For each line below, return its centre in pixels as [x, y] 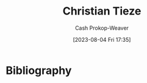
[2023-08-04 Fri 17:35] [102, 39]
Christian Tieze [102, 11]
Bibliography [39, 70]
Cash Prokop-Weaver [102, 28]
